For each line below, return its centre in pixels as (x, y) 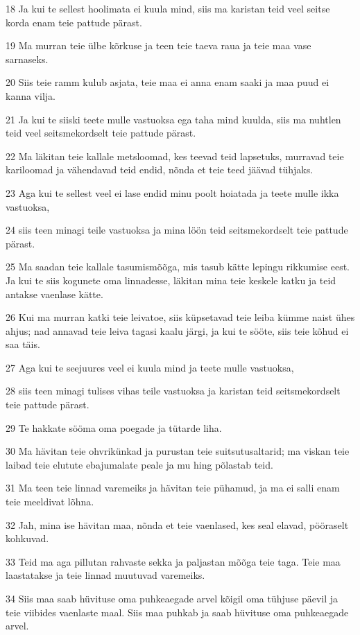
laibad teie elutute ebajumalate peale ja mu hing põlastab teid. (139, 464)
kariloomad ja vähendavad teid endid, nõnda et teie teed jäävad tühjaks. (160, 169)
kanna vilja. (31, 95)
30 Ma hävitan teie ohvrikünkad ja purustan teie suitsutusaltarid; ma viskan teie (178, 451)
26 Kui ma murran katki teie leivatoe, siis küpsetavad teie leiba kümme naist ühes (180, 317)
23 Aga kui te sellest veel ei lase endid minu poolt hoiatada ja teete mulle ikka (172, 192)
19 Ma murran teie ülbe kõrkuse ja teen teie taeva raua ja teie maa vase (158, 45)
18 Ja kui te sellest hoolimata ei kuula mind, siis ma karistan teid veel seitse (168, 8)
